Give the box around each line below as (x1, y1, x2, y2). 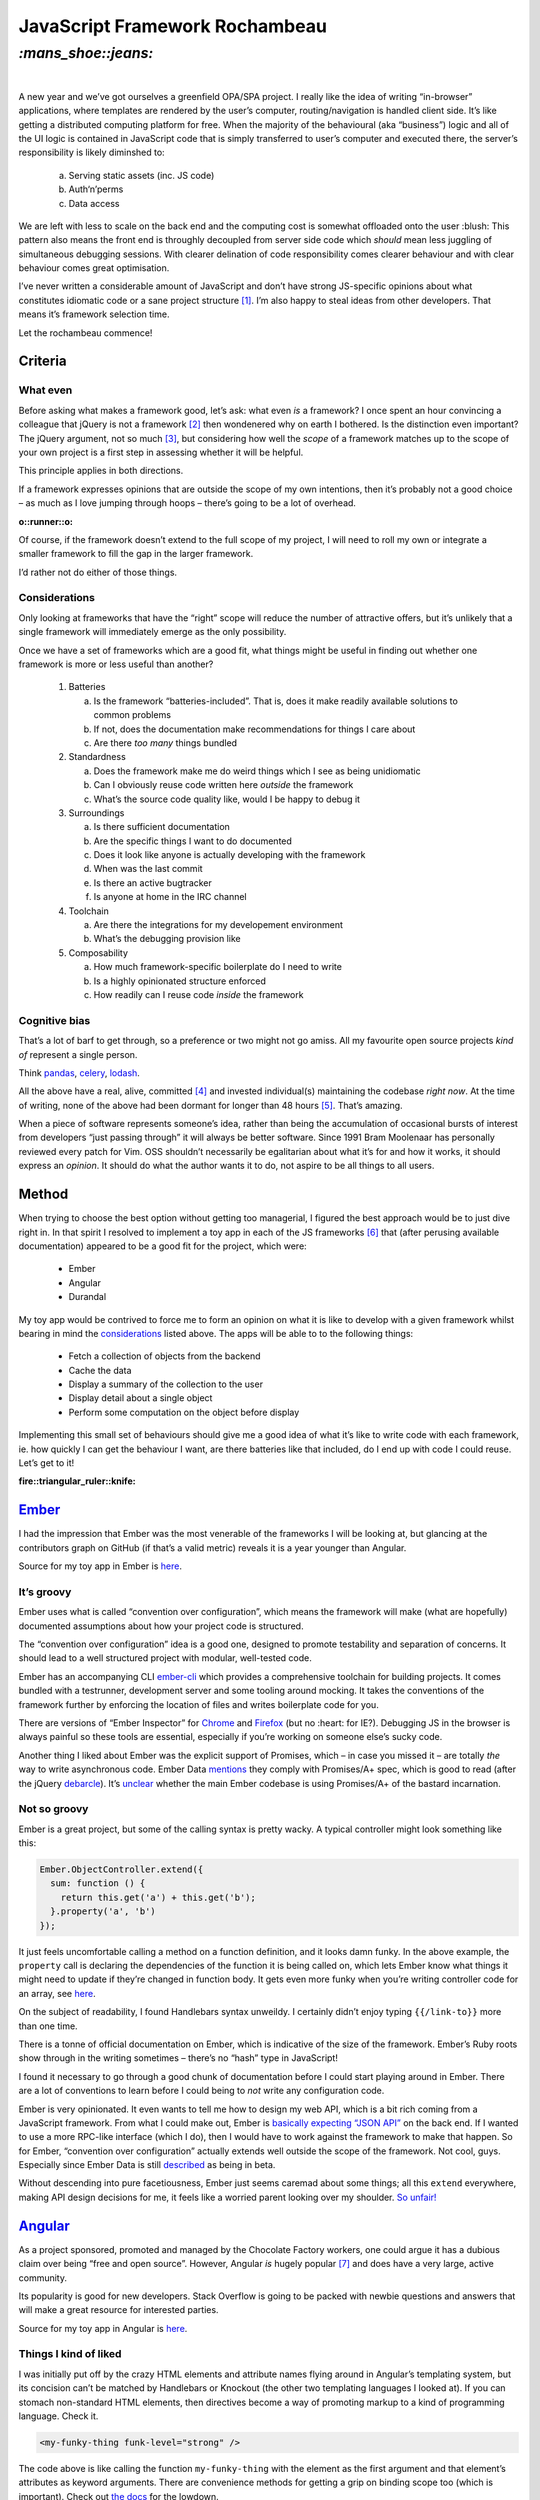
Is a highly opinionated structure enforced (93, 975, 267, 987)
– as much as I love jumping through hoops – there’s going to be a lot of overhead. (18, 497, 357, 509)
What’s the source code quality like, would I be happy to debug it (93, 793, 360, 805)
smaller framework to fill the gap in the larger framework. (18, 548, 254, 560)
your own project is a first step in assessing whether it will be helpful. (18, 446, 304, 458)
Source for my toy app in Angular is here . (18, 2322, 188, 2334)
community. (18, 2271, 67, 2284)
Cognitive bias (18, 1013, 91, 1027)
